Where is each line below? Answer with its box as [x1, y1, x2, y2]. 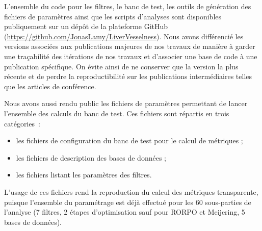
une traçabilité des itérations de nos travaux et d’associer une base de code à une [4, 50, 257, 61]
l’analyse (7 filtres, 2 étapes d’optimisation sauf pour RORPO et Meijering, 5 [4, 207, 245, 217]
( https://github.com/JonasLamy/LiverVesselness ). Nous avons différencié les [4, 31, 244, 41]
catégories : [4, 118, 40, 129]
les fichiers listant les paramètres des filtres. [16, 169, 152, 180]
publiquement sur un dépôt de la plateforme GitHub [4, 21, 168, 32]
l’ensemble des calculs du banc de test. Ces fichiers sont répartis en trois [4, 108, 229, 118]
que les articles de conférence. [4, 81, 96, 91]
